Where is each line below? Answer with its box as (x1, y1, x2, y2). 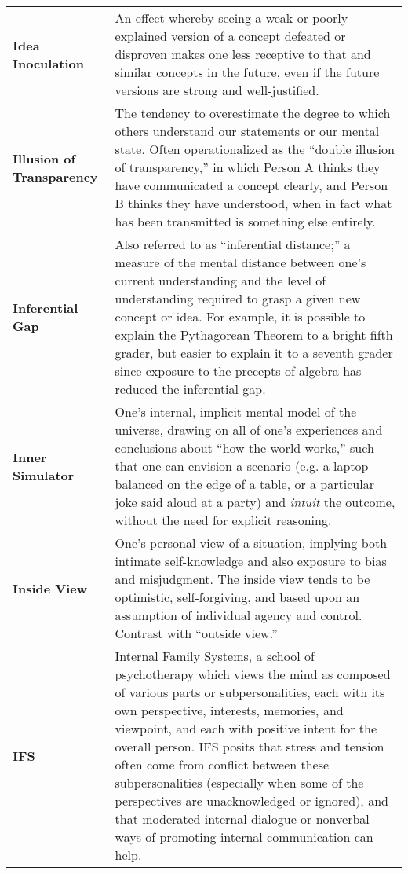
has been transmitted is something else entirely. (115, 212, 376, 230)
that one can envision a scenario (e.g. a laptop (115, 457, 369, 475)
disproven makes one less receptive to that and (115, 45, 371, 63)
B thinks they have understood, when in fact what (115, 194, 392, 212)
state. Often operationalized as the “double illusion (115, 140, 395, 158)
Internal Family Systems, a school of (115, 647, 315, 665)
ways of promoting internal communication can (115, 828, 373, 846)
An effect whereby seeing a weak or (115, 9, 308, 27)
